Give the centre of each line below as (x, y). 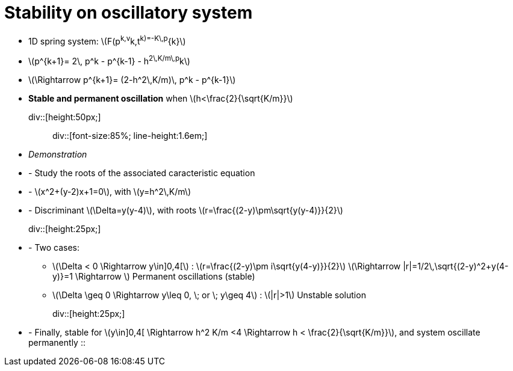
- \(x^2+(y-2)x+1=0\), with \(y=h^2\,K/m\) (110, 192)
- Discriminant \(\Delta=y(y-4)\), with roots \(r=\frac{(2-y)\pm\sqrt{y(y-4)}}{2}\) (186, 210)
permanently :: (57, 343)
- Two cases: (54, 248)
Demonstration (58, 155)
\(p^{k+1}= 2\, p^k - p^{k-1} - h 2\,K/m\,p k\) (109, 60)
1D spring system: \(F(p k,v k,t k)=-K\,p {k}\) (107, 40)
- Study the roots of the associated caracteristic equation (142, 173)
